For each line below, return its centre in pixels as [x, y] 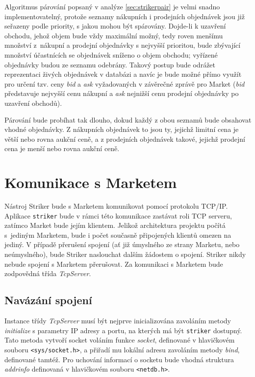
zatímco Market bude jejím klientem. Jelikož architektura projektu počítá [115, 225]
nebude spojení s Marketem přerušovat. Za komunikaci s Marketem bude [114, 264]
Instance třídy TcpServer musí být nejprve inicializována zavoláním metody [118, 321]
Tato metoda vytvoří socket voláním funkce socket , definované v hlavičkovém [120, 340]
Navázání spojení [48, 300]
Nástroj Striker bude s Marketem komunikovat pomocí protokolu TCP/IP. [116, 206]
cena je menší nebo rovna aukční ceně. [62, 148]
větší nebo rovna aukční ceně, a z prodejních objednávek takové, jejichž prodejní [125, 139]
